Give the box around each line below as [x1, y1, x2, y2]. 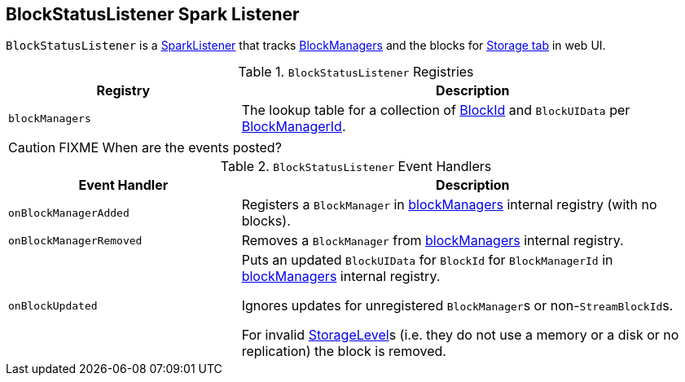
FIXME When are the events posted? [59, 139, 282, 156]
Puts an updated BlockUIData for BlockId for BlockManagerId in [241, 252, 613, 269]
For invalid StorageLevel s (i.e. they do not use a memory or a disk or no [241, 327, 679, 344]
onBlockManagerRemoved [8, 234, 143, 247]
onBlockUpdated [8, 299, 98, 312]
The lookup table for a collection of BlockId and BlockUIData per [241, 102, 630, 119]
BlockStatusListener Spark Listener [6, 4, 300, 24]
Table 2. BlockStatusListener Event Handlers [220, 158, 492, 175]
